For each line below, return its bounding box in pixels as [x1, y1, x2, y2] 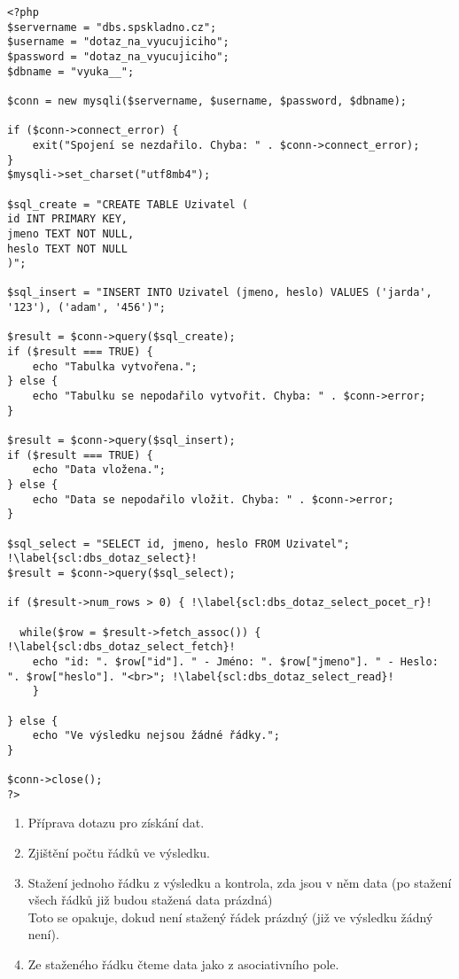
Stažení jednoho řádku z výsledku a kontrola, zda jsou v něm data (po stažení [27, 873, 452, 891]
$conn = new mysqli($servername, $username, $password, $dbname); [7, 94, 408, 107]
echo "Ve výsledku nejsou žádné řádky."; [32, 729, 280, 742]
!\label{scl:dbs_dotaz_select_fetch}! [7, 641, 236, 654]
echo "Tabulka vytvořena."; [32, 360, 198, 373]
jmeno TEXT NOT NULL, [7, 227, 135, 240]
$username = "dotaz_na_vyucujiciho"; [7, 35, 229, 49]
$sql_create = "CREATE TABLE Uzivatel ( [7, 198, 249, 211]
